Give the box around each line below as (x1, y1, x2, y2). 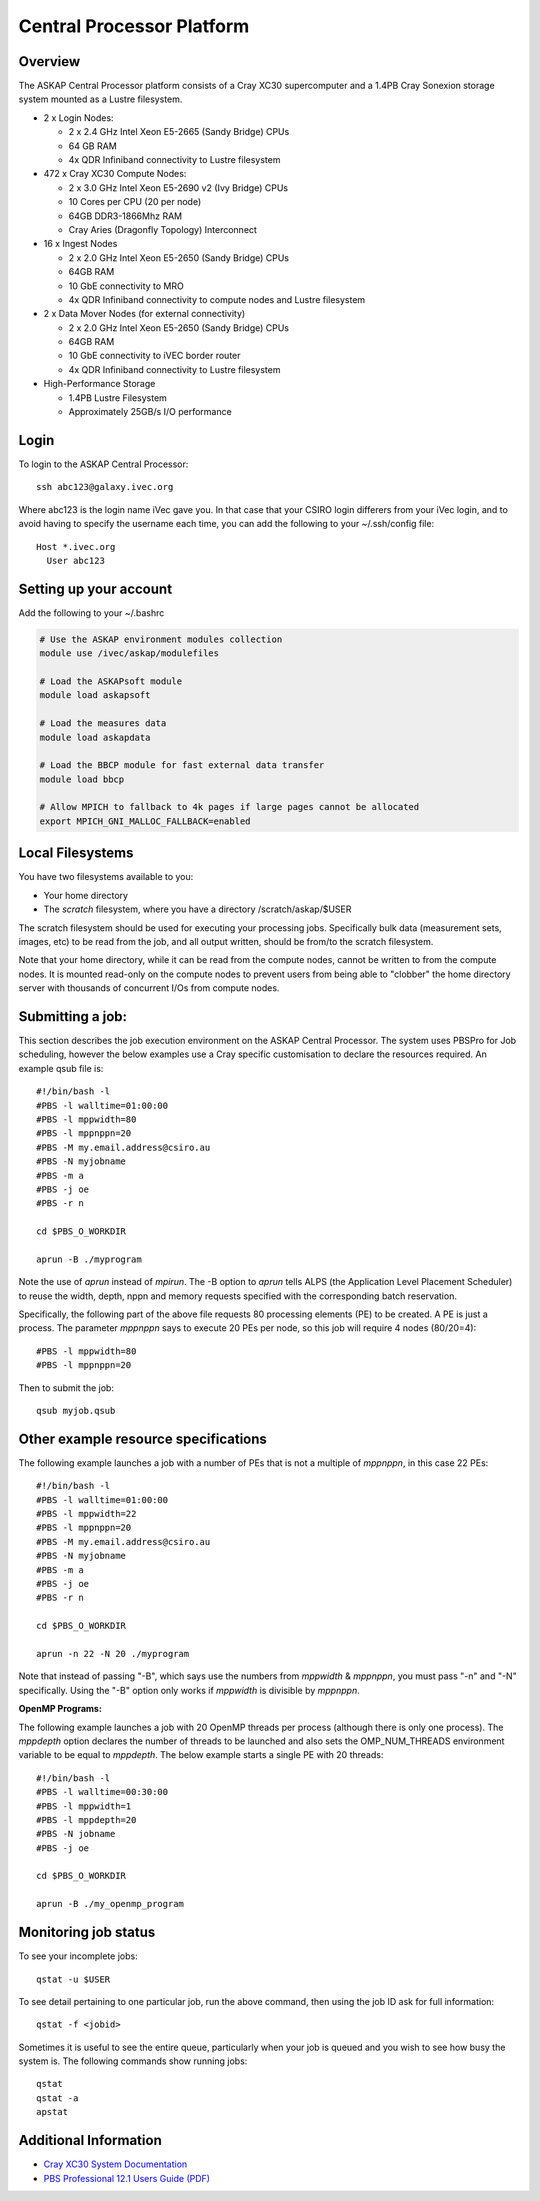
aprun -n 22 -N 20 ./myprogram (36, 1648, 190, 1659)
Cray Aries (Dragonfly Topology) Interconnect (68, 223, 257, 235)
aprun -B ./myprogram (36, 1253, 142, 1265)
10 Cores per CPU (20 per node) (68, 196, 202, 208)
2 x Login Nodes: (43, 111, 114, 124)
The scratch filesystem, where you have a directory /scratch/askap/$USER (43, 903, 352, 915)
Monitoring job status (18, 1924, 156, 1941)
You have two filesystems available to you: (18, 871, 194, 883)
